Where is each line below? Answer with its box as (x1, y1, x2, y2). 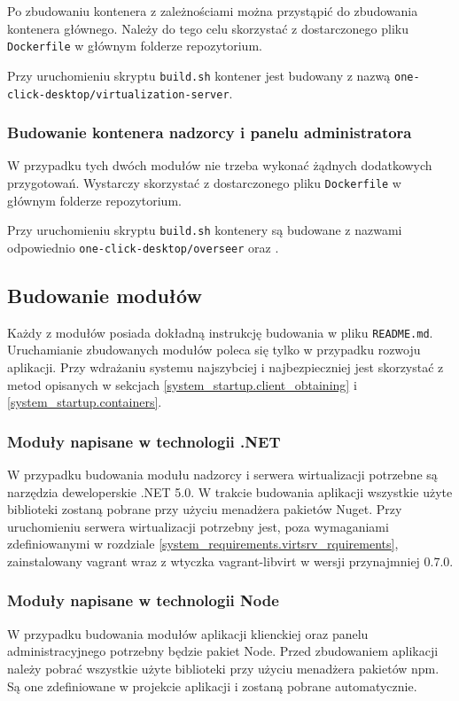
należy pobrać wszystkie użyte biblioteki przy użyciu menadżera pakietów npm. (7, 658, 440, 677)
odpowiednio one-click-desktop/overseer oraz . (7, 238, 279, 256)
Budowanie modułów (7, 281, 202, 308)
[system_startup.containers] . (7, 393, 162, 411)
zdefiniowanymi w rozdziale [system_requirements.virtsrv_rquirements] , (7, 534, 399, 553)
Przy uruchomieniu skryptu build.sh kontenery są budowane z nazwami (7, 221, 402, 239)
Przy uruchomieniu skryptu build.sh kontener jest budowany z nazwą (7, 66, 391, 84)
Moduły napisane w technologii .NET (7, 430, 281, 452)
